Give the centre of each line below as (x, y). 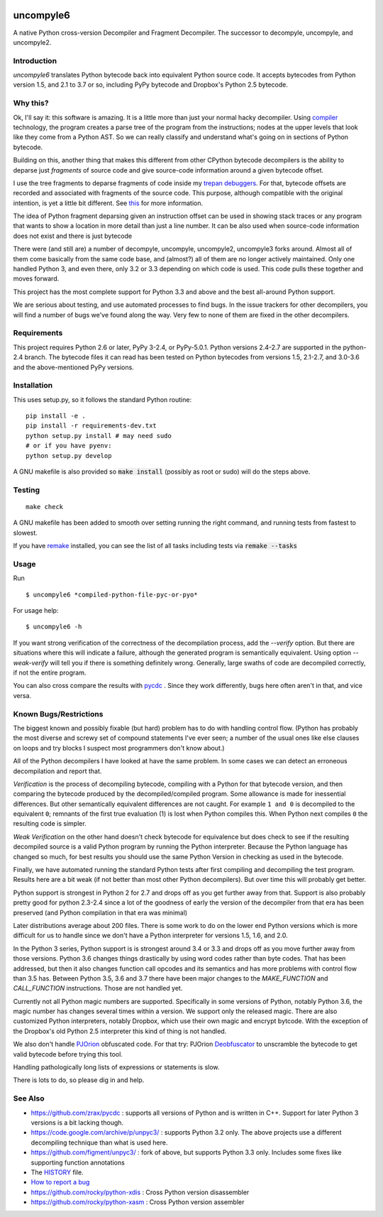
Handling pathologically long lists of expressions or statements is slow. (116, 1067)
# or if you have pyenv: (69, 446)
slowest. (26, 533)
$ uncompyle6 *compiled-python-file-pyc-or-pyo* (112, 594)
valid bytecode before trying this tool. (68, 1054)
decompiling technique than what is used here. (99, 1142)
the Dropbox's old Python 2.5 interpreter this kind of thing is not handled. (120, 1031)
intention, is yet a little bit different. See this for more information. (108, 203)
